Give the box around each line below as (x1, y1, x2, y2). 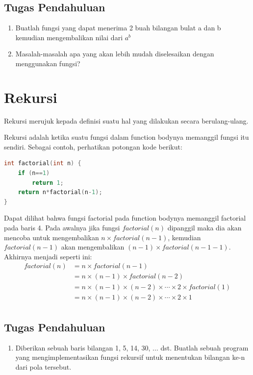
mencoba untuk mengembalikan (4, 232, 99, 242)
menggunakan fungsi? (15, 58, 80, 68)
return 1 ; (32, 179, 64, 186)
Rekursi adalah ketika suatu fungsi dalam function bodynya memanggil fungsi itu (4, 132, 249, 142)
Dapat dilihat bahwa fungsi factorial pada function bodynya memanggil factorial (4, 213, 246, 223)
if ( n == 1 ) (18, 170, 50, 177)
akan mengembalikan (61, 242, 125, 252)
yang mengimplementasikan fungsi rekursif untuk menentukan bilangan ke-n (15, 352, 245, 362)
